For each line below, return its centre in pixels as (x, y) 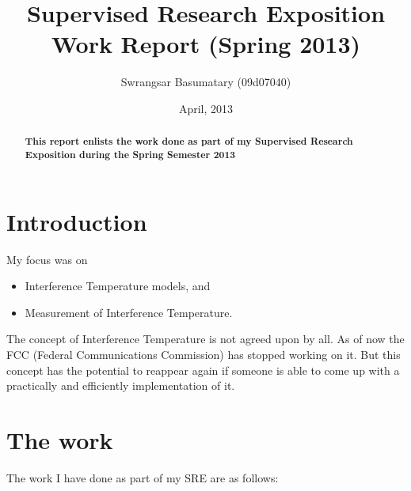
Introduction (77, 221)
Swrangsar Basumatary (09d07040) (206, 82)
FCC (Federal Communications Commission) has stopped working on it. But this (204, 354)
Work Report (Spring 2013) (206, 44)
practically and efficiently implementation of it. (121, 385)
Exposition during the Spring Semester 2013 (130, 154)
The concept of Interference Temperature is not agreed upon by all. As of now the (205, 339)
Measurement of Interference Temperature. (129, 312)
